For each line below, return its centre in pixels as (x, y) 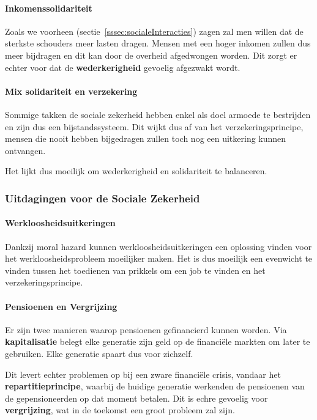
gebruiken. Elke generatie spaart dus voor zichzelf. (99, 353)
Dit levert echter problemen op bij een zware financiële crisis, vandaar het (143, 374)
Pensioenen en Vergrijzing (61, 306)
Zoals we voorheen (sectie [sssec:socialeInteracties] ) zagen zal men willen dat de (154, 31)
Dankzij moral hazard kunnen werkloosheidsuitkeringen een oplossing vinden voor (158, 246)
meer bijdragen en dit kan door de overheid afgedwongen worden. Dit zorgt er (151, 55)
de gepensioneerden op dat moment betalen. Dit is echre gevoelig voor (136, 398)
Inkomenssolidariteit (49, 8)
